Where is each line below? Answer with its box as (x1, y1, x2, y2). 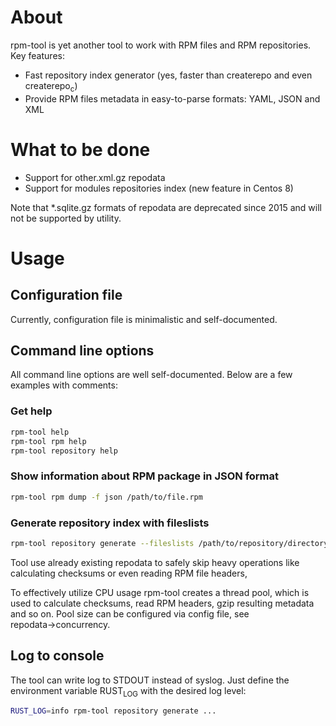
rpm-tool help (10, 427, 70, 437)
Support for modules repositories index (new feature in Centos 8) (24, 182, 294, 194)
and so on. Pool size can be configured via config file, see (10, 607, 250, 620)
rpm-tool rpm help (10, 436, 87, 446)
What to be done (10, 138, 151, 161)
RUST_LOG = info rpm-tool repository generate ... (10, 706, 217, 716)
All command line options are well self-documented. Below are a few (10, 369, 293, 381)
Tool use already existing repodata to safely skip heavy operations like (10, 556, 300, 568)
